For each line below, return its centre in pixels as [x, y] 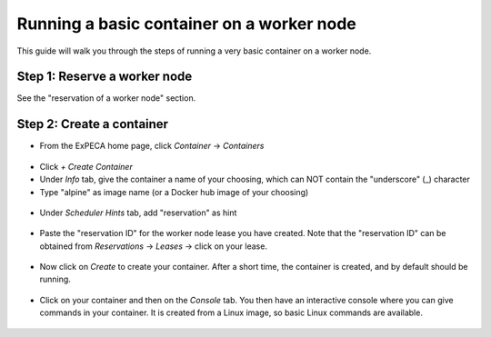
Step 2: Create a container [92, 124]
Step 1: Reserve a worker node [105, 77]
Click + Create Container [86, 166]
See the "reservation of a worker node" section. [106, 98]
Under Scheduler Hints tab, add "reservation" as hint [138, 213]
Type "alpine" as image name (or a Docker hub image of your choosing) [174, 192]
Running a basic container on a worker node [186, 24]
